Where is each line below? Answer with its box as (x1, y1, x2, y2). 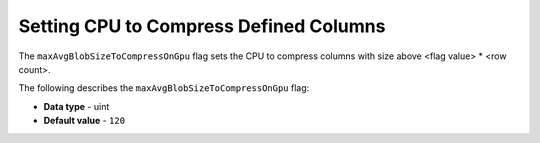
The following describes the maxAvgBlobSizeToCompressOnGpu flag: (18, 82, 310, 94)
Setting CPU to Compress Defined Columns (18, 15, 386, 37)
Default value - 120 (43, 115, 125, 127)
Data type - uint (43, 100, 110, 112)
